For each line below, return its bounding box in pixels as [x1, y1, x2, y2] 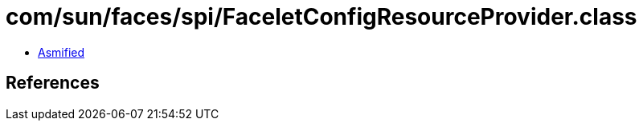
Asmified [38, 45, 85, 59]
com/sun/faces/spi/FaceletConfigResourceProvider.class [6, 3, 637, 30]
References [6, 73, 100, 93]
